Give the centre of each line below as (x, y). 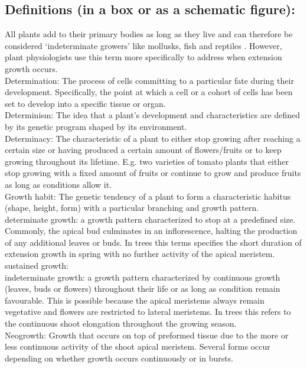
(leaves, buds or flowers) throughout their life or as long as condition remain (143, 289)
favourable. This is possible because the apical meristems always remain (135, 300)
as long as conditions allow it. (58, 184)
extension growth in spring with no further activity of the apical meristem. (140, 254)
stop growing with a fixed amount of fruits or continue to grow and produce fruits (153, 173)
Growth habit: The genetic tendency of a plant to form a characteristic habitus (148, 196)
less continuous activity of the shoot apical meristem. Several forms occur (138, 346)
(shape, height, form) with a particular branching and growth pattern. (132, 208)
